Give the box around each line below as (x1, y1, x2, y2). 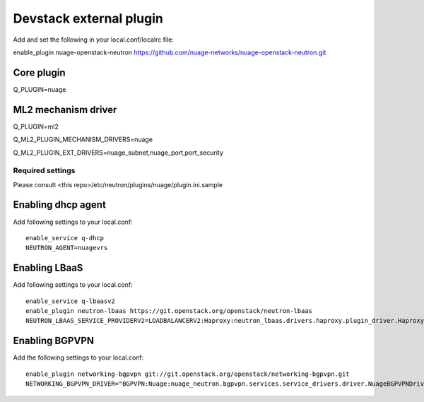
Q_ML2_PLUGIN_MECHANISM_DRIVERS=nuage (13, 135, 153, 144)
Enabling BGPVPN (13, 335, 95, 347)
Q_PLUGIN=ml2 (13, 122, 59, 131)
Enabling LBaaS (13, 262, 83, 274)
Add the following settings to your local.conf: (13, 353, 144, 362)
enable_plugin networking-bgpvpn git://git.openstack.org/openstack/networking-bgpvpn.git (25, 370, 350, 378)
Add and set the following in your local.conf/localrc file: (13, 35, 175, 44)
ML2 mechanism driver (13, 103, 117, 116)
